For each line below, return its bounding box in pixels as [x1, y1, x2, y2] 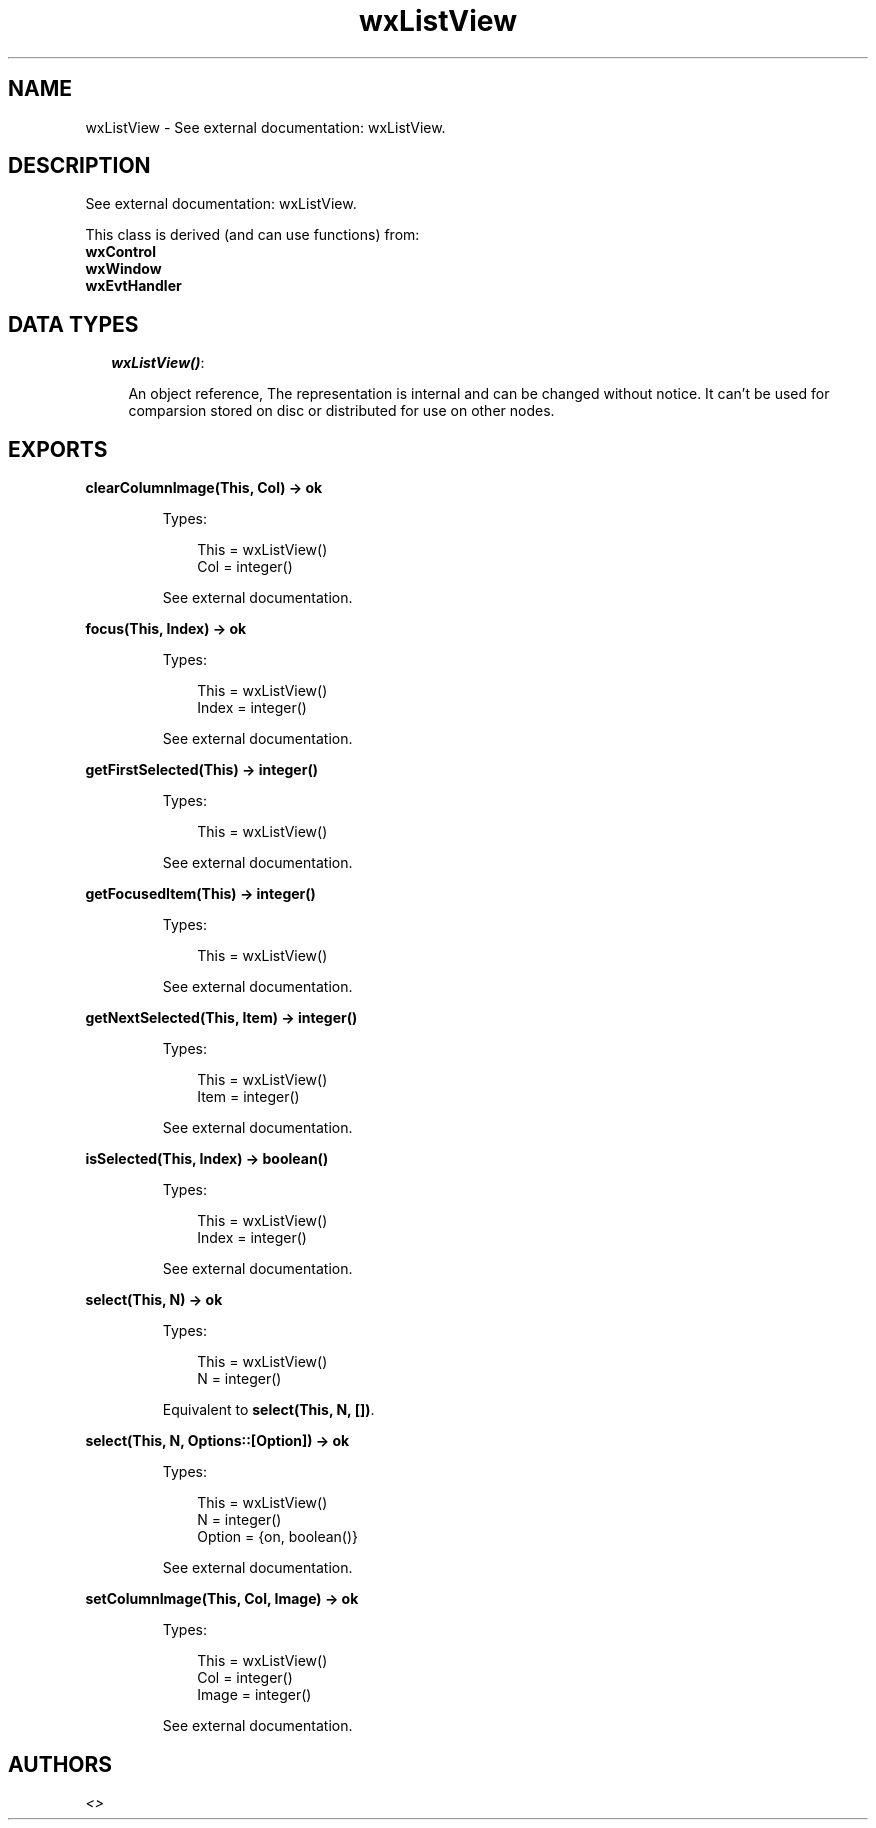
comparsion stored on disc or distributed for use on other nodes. [128, 402, 555, 420]
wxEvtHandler [85, 277, 182, 295]
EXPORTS [8, 436, 108, 462]
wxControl [85, 243, 156, 261]
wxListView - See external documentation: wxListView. [85, 118, 446, 136]
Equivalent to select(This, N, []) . [162, 1401, 375, 1419]
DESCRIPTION [8, 153, 151, 179]
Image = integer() [197, 1686, 312, 1704]
